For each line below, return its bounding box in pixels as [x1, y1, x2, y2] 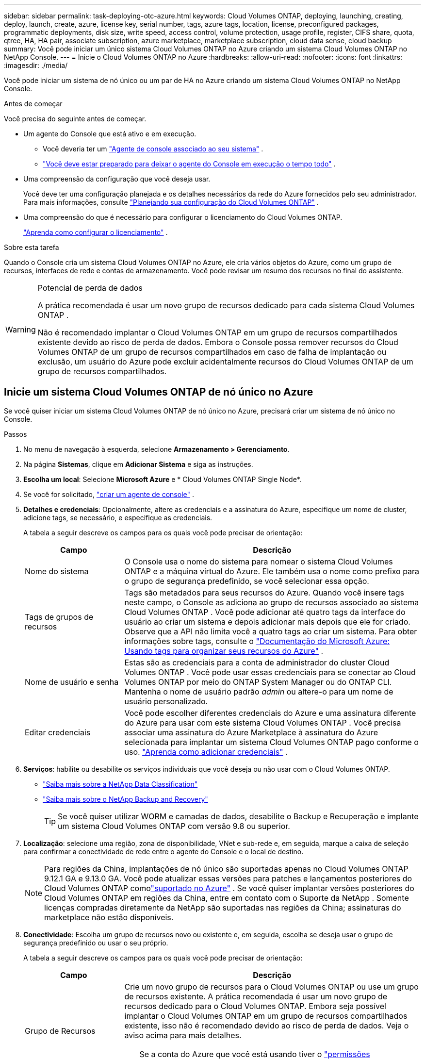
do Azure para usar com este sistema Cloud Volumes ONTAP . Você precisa [124, 717, 401, 728]
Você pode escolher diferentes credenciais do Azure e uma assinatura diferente [124, 708, 416, 718]
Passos [4, 430, 27, 438]
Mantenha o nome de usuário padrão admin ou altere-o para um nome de [124, 686, 393, 696]
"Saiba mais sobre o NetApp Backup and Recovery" [43, 795, 208, 803]
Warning [5, 325, 36, 334]
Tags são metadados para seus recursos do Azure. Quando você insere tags [124, 587, 404, 597]
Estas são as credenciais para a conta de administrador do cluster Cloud [124, 657, 390, 667]
